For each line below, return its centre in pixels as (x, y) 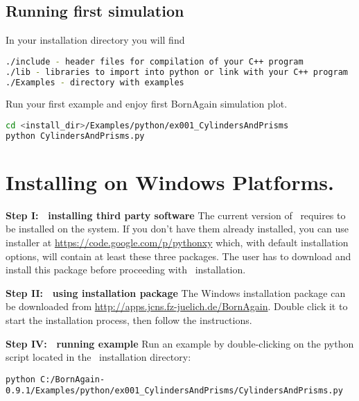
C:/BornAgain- (73, 379)
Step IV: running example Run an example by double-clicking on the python (180, 343)
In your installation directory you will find (95, 40)
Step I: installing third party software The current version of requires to (176, 215)
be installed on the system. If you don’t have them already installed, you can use (177, 229)
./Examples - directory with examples (95, 82)
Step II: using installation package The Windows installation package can (176, 292)
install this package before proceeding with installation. (126, 270)
